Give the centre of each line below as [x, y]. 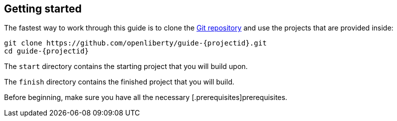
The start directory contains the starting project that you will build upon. [126, 66]
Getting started [43, 9]
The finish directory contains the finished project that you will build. [119, 82]
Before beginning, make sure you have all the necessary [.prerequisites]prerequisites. [146, 97]
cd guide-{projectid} [46, 51]
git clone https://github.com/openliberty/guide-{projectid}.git [135, 43]
